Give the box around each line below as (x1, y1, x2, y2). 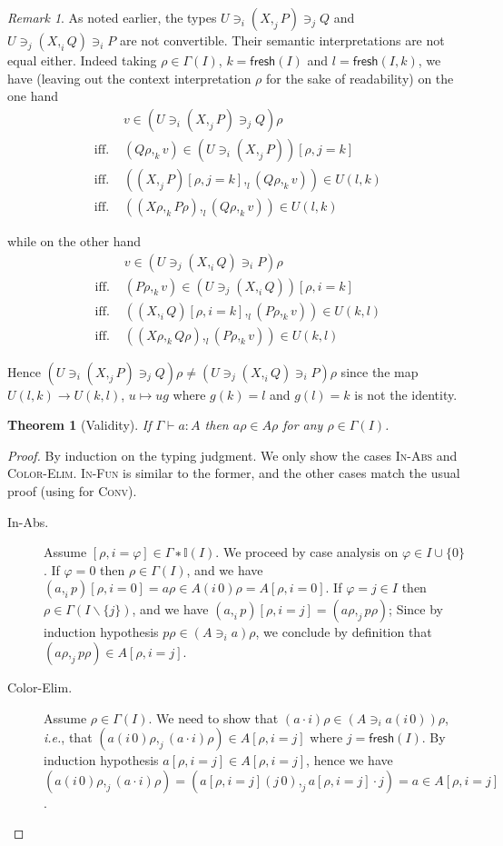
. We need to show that (148, 708, 279, 727)
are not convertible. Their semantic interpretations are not (119, 31, 445, 49)
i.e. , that (44, 728, 93, 747)
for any (282, 415, 323, 434)
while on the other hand (7, 231, 142, 250)
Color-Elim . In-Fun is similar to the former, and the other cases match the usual (7, 463, 460, 483)
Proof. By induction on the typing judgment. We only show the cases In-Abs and (7, 445, 458, 464)
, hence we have (306, 751, 393, 770)
